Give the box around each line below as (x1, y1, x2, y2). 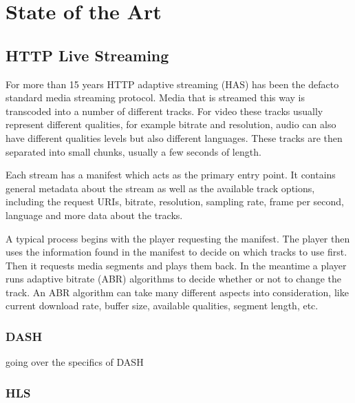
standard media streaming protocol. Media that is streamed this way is (6, 90, 305, 105)
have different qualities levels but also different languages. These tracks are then (6, 130, 343, 145)
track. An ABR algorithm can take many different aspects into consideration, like (6, 285, 349, 299)
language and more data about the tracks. (6, 207, 183, 222)
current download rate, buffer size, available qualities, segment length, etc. (6, 298, 319, 313)
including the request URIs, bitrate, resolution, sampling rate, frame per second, (6, 194, 344, 209)
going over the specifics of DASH (6, 355, 144, 369)
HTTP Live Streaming (6, 44, 169, 65)
